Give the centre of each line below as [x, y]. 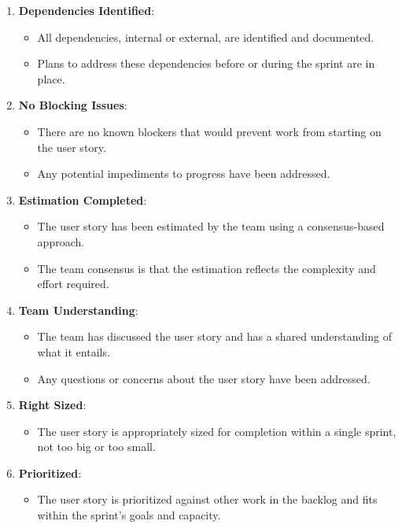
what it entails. [74, 351]
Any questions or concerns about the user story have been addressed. [204, 378]
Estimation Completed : [83, 199]
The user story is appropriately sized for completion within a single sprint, [217, 431]
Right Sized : [52, 405]
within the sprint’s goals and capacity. [129, 515]
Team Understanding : [78, 310]
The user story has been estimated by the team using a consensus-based [211, 226]
